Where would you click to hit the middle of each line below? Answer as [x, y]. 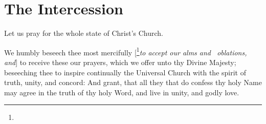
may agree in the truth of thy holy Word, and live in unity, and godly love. [122, 92]
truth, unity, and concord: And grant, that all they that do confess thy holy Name [133, 82]
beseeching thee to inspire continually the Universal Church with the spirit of [125, 72]
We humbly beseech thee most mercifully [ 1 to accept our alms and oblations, [126, 51]
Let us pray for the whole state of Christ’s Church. [84, 33]
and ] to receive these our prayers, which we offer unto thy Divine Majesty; [120, 62]
